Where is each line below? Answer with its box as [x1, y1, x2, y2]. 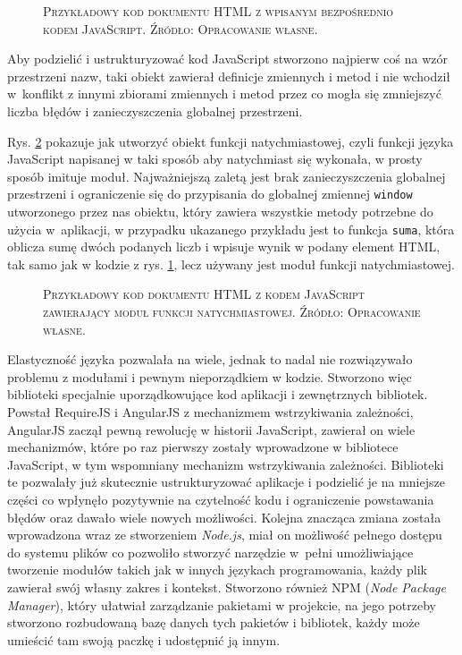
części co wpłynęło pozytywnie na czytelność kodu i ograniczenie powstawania [7, 489, 434, 508]
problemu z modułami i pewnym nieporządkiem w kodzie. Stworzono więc [7, 367, 412, 386]
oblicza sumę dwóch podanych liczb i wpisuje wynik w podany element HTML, [7, 237, 441, 256]
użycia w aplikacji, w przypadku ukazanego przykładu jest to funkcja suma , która [7, 219, 455, 238]
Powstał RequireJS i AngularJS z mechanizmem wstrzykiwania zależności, [7, 403, 414, 421]
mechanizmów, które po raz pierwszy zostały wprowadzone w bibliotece [7, 438, 399, 456]
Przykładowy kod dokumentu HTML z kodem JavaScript [43, 285, 365, 303]
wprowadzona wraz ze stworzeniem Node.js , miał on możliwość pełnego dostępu [7, 525, 442, 544]
